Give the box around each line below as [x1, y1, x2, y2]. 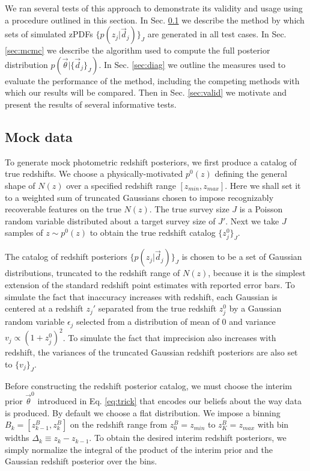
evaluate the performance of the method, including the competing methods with [5, 74, 300, 87]
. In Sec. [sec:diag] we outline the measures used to [99, 58, 286, 70]
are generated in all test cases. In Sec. [147, 28, 287, 40]
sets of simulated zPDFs [5, 28, 93, 40]
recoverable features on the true [5, 203, 121, 215]
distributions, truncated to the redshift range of [5, 266, 180, 279]
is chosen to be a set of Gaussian [181, 250, 302, 263]
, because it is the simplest [208, 266, 306, 279]
